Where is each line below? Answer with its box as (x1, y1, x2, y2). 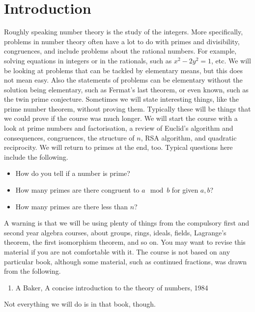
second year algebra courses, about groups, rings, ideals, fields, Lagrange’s (4, 227, 227, 237)
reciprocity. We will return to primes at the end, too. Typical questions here (4, 142, 233, 152)
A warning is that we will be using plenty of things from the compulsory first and (4, 218, 250, 228)
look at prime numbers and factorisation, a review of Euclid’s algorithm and (4, 123, 233, 133)
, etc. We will (211, 55, 251, 65)
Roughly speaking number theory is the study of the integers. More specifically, (4, 27, 243, 37)
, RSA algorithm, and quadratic (141, 132, 237, 142)
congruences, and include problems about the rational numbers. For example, (4, 46, 237, 56)
